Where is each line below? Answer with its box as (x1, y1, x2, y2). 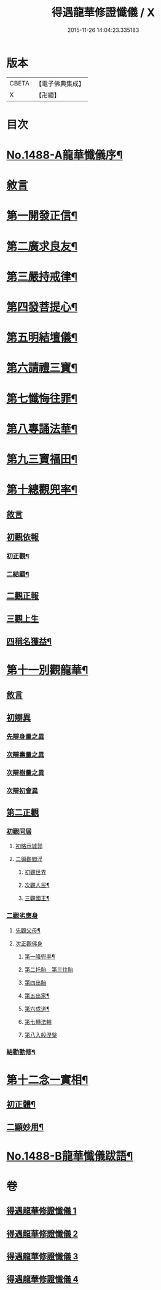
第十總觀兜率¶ (6, 483, 78, 497)
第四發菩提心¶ (6, 301, 78, 314)
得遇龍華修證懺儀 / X (51, 6, 155, 20)
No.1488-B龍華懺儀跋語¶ (6, 1149, 133, 1163)
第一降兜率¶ (24, 953, 55, 960)
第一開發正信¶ (6, 209, 78, 223)
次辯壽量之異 (6, 750, 45, 759)
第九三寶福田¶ (6, 452, 78, 466)
